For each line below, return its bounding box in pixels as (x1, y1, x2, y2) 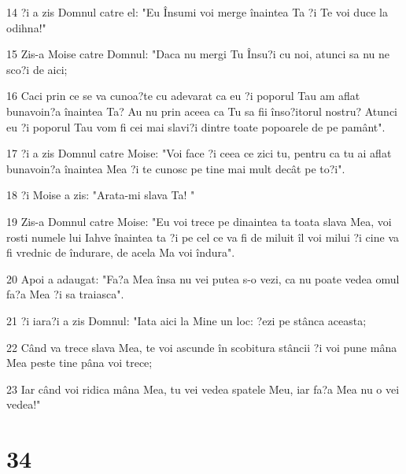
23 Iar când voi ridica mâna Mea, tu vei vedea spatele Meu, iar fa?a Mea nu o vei (6, 380, 400, 397)
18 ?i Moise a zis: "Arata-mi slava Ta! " (6, 187, 195, 203)
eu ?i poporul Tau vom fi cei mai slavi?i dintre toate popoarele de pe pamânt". (6, 118, 386, 135)
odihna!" (6, 19, 46, 35)
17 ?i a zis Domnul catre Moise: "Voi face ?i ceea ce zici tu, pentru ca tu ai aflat (6, 145, 392, 161)
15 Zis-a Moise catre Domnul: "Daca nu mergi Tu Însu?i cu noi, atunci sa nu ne (6, 46, 390, 62)
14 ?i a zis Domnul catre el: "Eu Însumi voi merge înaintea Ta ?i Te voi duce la (6, 4, 388, 20)
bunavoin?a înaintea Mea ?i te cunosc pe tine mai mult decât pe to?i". (6, 160, 345, 176)
